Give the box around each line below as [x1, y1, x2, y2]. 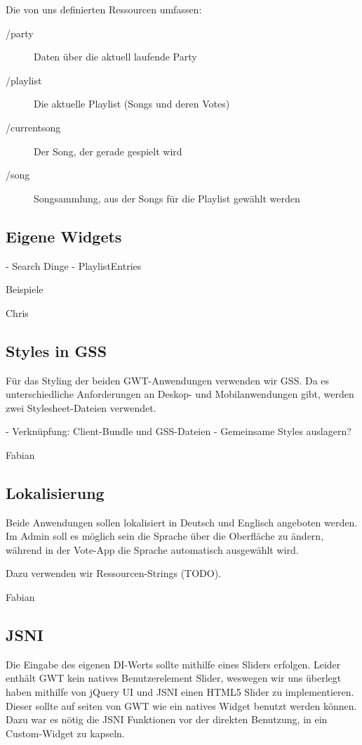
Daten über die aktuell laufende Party [34, 49, 197, 64]
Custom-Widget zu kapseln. [6, 725, 125, 740]
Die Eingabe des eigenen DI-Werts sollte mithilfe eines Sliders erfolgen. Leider [6, 656, 341, 671]
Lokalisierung [6, 481, 105, 503]
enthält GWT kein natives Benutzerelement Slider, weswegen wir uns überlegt [6, 670, 342, 685]
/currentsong [6, 119, 61, 134]
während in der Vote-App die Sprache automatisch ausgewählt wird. [6, 542, 299, 557]
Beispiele [6, 282, 43, 297]
